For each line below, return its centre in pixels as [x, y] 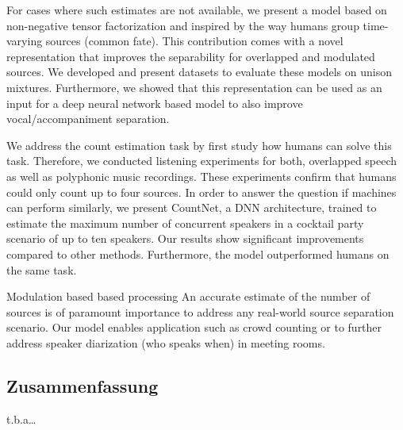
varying [25, 41]
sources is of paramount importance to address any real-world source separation [200, 311]
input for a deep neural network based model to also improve [155, 103]
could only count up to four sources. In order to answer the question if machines [201, 192]
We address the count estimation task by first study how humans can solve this [199, 145]
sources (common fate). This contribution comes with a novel [194, 41]
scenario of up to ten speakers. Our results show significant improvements [185, 238]
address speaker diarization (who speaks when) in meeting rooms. [166, 342]
